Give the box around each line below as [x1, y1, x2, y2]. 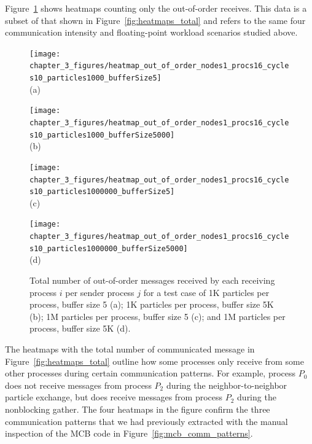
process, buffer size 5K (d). [29, 322, 131, 335]
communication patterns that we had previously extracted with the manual [5, 415, 288, 427]
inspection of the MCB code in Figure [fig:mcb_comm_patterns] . [5, 427, 253, 440]
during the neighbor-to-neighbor [166, 378, 287, 391]
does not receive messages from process [5, 378, 152, 391]
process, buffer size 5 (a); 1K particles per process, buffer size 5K [29, 298, 274, 311]
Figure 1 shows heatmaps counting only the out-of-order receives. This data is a [5, 2, 307, 14]
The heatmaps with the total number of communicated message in [5, 343, 255, 355]
